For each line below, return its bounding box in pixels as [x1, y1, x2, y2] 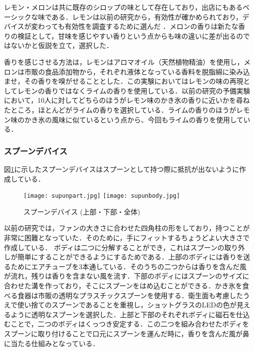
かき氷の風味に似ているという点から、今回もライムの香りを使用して [24, 114, 244, 124]
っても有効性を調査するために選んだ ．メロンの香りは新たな [45, 21, 238, 31]
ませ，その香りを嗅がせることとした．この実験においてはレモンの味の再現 [4, 76, 243, 86]
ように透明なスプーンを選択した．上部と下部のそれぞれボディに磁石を [10, 309, 236, 319]
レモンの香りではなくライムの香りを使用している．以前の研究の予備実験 [17, 85, 250, 95]
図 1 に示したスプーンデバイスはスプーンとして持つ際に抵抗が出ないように [4, 164, 239, 174]
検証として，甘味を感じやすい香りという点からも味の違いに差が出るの [17, 30, 243, 41]
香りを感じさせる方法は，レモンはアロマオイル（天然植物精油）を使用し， [4, 56, 244, 67]
